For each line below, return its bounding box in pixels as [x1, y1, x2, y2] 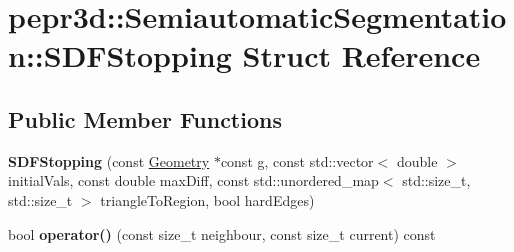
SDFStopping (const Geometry [8, 150, 210, 171]
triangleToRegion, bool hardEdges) [100, 189, 315, 210]
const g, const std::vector [220, 150, 374, 171]
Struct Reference [242, 35, 481, 76]
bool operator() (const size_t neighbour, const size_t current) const [8, 223, 436, 244]
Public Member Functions [8, 103, 282, 134]
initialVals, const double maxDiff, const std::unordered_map [8, 170, 379, 191]
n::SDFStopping [8, 35, 232, 76]
